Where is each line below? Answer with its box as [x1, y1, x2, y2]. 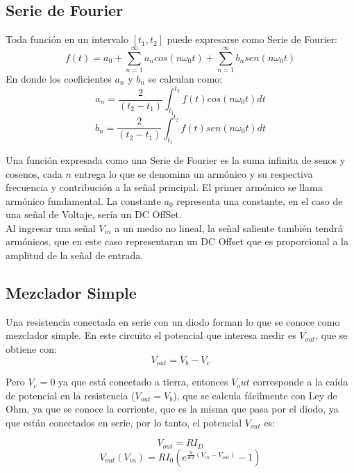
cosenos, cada [6, 166, 62, 181]
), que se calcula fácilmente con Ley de [173, 388, 337, 402]
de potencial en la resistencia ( [6, 388, 135, 402]
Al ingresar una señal [6, 220, 96, 235]
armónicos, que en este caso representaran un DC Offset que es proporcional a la [6, 234, 348, 249]
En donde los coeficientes [6, 71, 112, 85]
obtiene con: [6, 342, 57, 356]
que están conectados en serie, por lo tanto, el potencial [6, 415, 242, 429]
